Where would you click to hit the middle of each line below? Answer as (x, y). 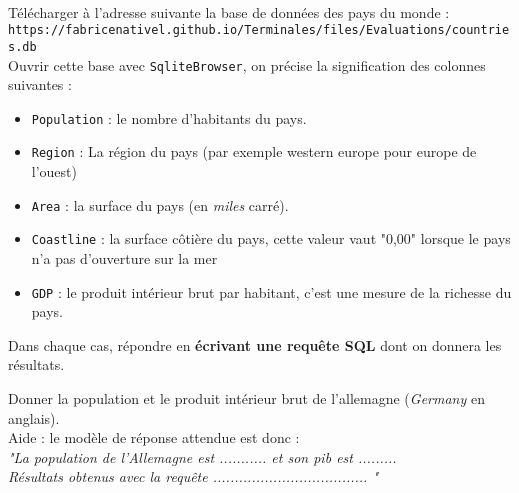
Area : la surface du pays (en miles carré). (160, 204)
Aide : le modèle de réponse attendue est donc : (154, 437)
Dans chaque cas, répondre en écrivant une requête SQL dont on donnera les (255, 344)
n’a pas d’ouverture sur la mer (124, 257)
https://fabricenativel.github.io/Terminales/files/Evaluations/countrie (259, 30)
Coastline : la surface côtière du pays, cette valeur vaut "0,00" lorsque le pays (271, 238)
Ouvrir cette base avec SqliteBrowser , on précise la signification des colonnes (247, 64)
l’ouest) (54, 171)
